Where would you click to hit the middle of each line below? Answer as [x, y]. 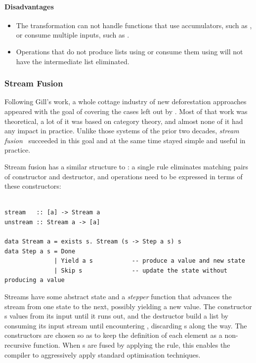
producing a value [35, 280]
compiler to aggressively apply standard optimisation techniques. [103, 354]
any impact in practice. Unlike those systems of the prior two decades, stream [122, 131]
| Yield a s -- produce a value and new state [149, 261]
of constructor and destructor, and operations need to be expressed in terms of [124, 176]
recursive [18, 345]
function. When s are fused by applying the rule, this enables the [132, 345]
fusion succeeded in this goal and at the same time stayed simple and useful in [125, 140]
